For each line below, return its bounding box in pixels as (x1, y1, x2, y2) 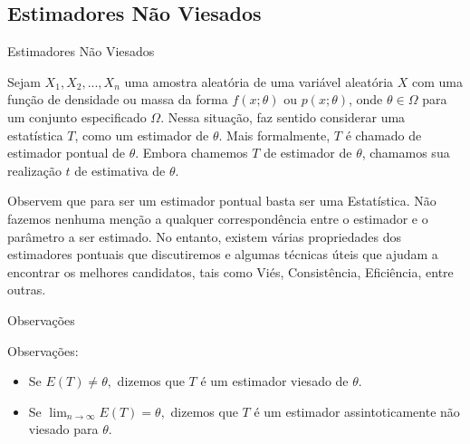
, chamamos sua (361, 143, 450, 162)
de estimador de (264, 143, 352, 162)
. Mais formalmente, (218, 125, 331, 144)
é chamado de (345, 125, 422, 144)
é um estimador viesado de (200, 372, 349, 391)
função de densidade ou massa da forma (7, 90, 228, 109)
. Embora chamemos (135, 143, 248, 162)
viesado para (28, 420, 99, 439)
